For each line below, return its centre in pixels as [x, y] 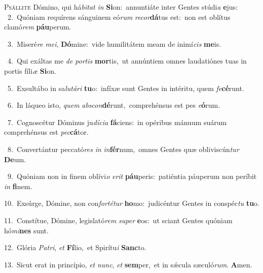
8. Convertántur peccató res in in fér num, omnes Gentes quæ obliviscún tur [123, 149]
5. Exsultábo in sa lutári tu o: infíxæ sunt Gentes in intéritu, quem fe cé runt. [126, 88]
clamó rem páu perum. [38, 27]
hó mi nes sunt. [26, 230]
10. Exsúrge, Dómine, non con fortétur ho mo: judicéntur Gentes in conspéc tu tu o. [132, 203]
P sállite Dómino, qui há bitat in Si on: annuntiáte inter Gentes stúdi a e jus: [121, 7]
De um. [15, 159]
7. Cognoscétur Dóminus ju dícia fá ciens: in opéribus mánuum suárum [117, 122]
